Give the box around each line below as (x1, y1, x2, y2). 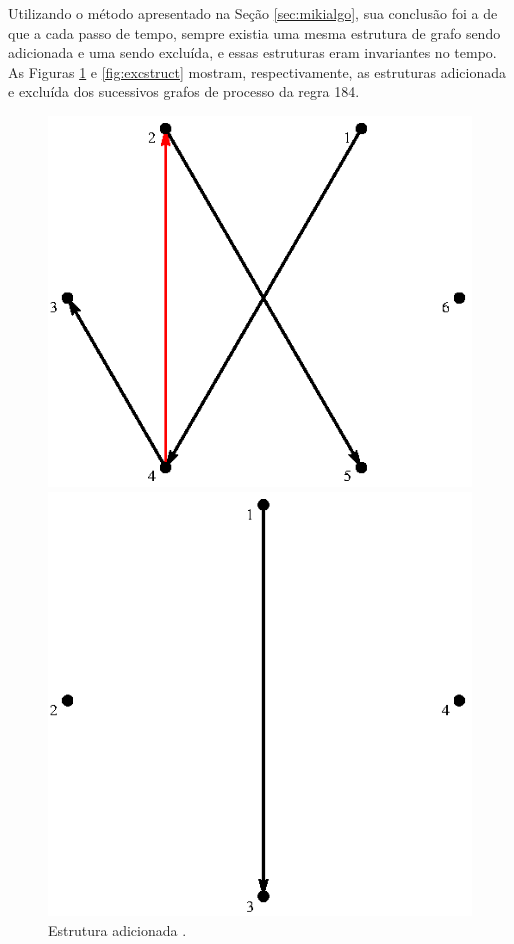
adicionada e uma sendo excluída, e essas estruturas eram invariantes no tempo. (8, 42, 497, 63)
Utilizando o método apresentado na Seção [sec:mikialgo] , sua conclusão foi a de (8, 3, 498, 23)
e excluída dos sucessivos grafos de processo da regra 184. (8, 81, 360, 102)
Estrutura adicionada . (48, 919, 187, 940)
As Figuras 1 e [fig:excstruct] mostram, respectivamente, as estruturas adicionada (8, 61, 507, 82)
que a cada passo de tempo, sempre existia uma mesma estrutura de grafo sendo (8, 22, 501, 43)
